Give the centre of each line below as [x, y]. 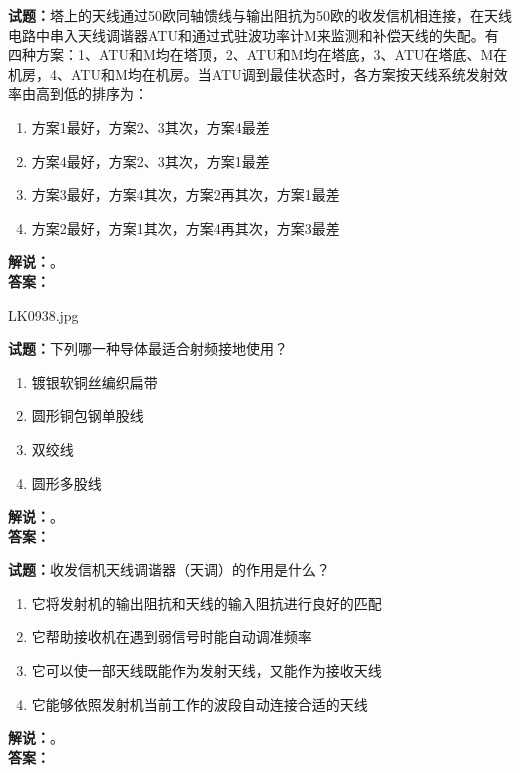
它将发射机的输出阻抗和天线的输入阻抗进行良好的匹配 [206, 602]
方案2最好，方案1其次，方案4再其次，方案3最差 [185, 227]
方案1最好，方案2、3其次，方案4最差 [150, 126]
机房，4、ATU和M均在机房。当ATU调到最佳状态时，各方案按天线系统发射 [251, 73]
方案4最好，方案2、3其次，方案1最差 [150, 160]
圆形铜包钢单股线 [87, 415]
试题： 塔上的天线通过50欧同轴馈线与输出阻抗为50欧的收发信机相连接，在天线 [260, 15]
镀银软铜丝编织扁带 [94, 381]
